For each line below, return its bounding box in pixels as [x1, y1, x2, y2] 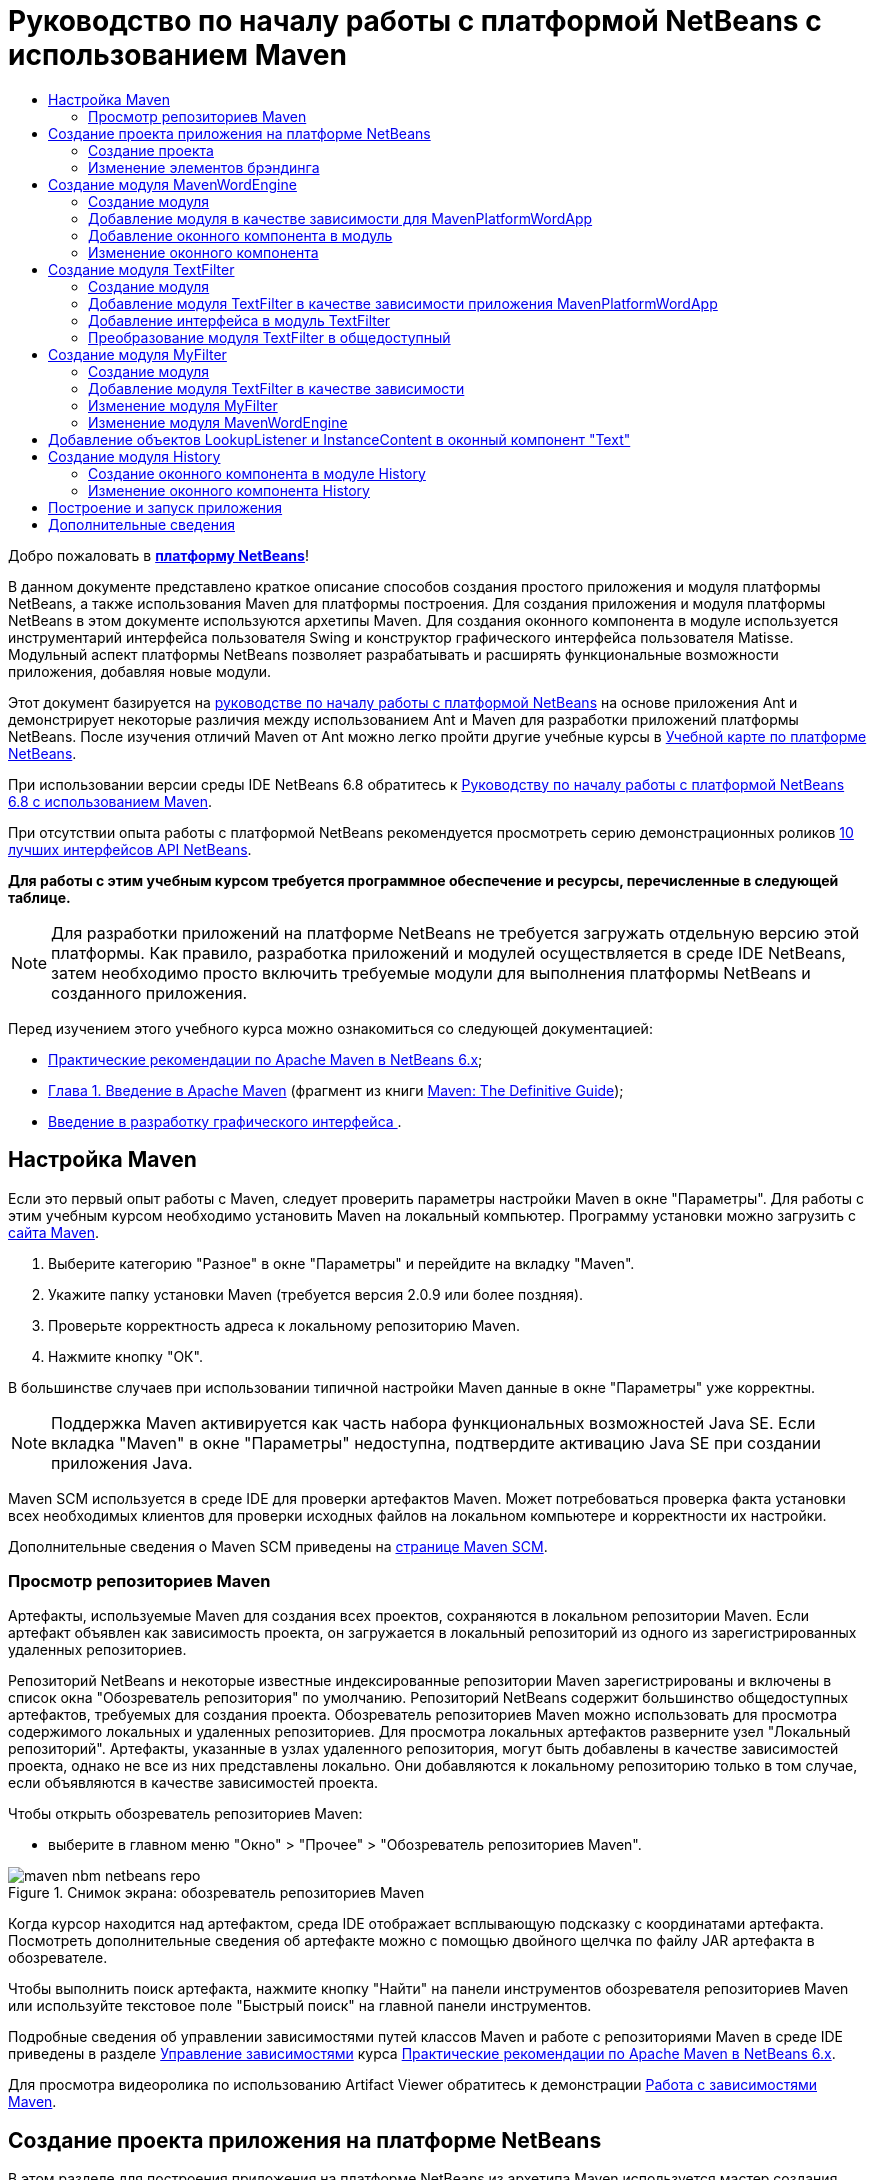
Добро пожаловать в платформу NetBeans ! [8, 546, 309, 564]
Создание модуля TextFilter [48, 260, 235, 278]
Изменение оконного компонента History [88, 481, 370, 499]
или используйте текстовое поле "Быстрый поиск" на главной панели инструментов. [8, 1997, 592, 2015]
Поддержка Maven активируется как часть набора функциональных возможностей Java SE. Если [51, 1412, 816, 1433]
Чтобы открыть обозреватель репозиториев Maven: [8, 1805, 363, 1823]
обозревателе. [8, 1949, 108, 1967]
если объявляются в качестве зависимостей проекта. [8, 1774, 379, 1792]
